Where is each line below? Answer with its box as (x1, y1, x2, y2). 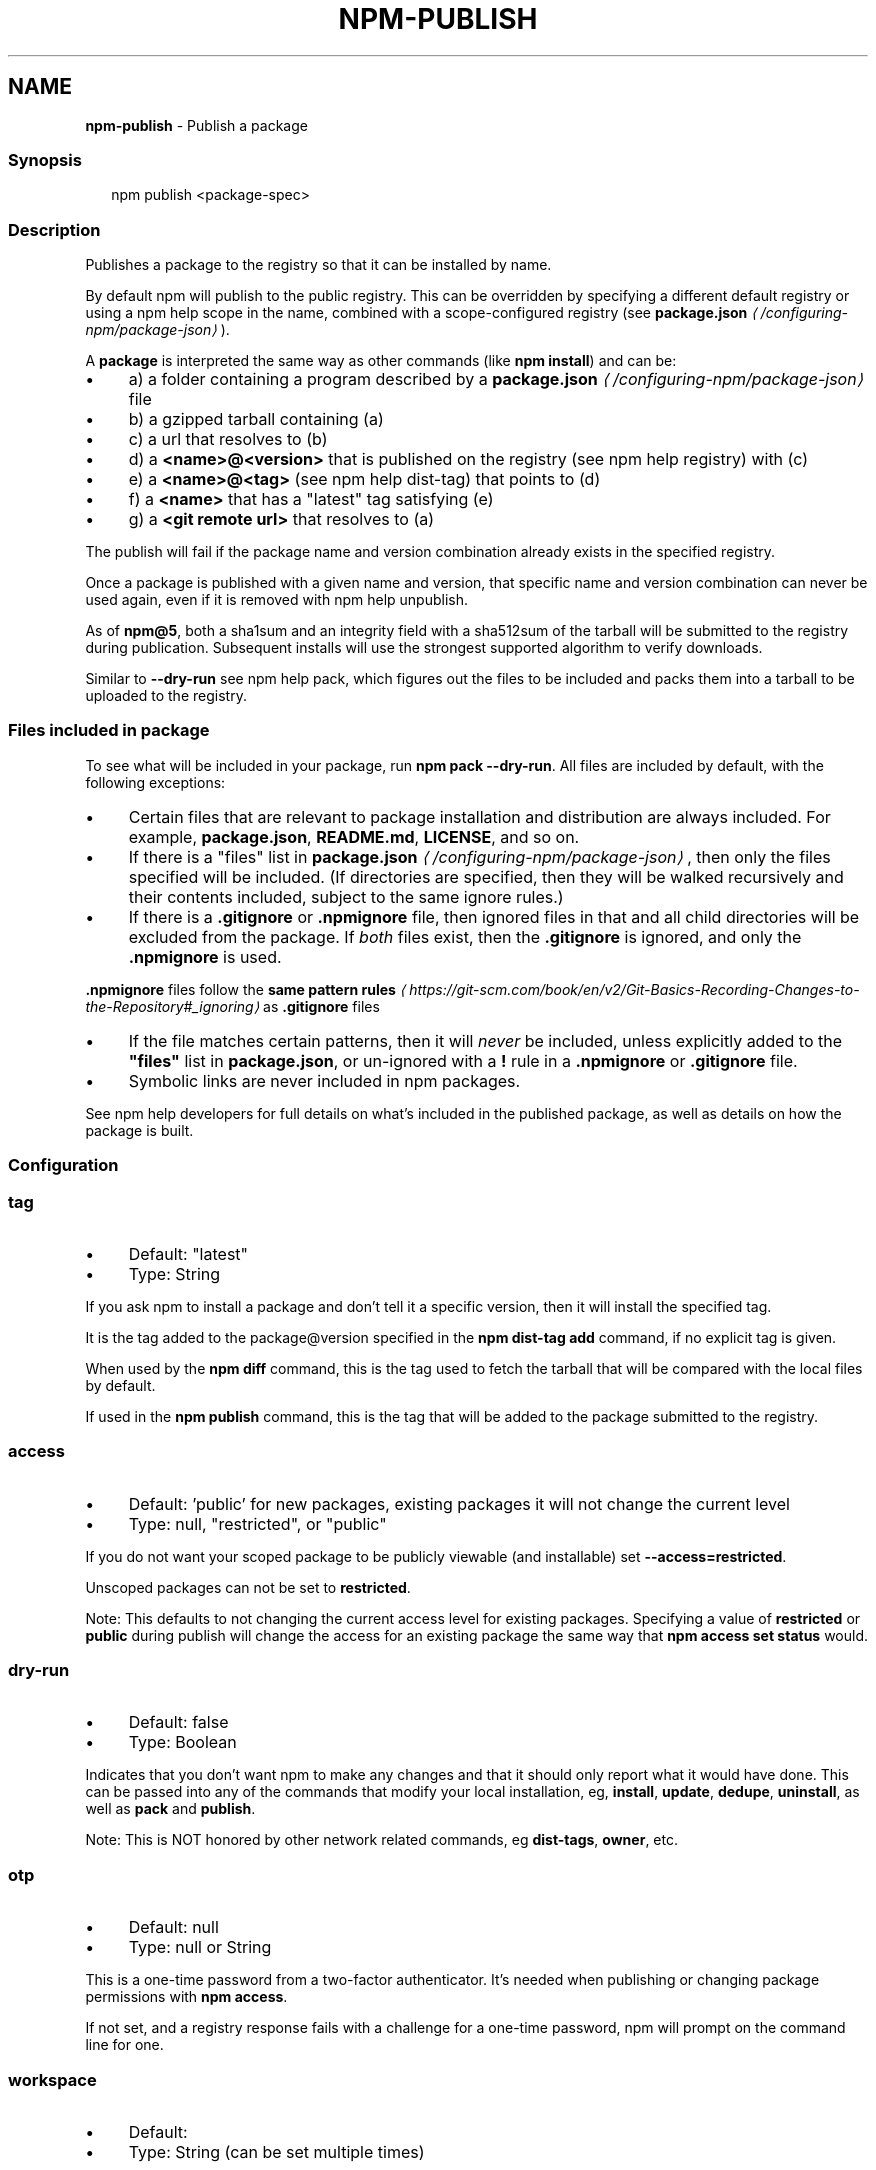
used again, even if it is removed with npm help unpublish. (85, 591, 468, 609)
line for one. (85, 2036, 164, 2054)
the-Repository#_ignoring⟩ (85, 997, 260, 1015)
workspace (8, 2069, 97, 2090)
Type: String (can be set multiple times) (128, 2141, 425, 2162)
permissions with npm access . (85, 1988, 288, 2006)
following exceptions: (85, 773, 226, 791)
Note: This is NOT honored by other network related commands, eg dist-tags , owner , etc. (85, 1831, 678, 1849)
